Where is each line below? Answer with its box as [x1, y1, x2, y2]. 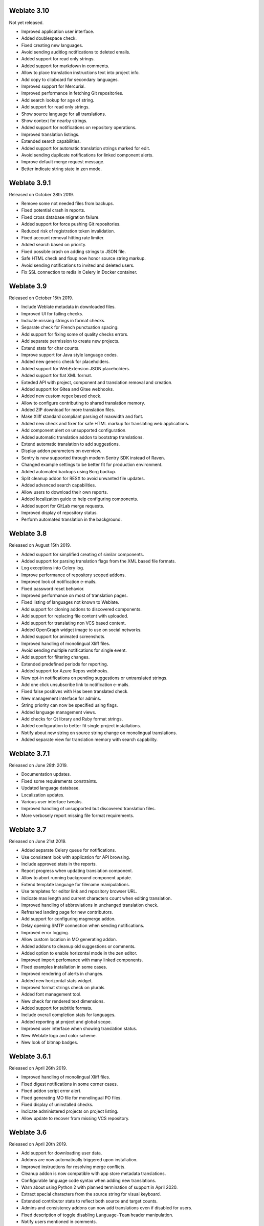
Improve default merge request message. [21, 159, 105, 165]
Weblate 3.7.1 [9, 749, 50, 758]
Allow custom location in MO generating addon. [21, 937, 117, 943]
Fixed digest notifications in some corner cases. [21, 1081, 118, 1087]
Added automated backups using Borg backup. [21, 468, 117, 474]
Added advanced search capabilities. [21, 482, 96, 488]
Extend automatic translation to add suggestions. [21, 441, 120, 447]
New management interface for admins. [21, 695, 101, 701]
